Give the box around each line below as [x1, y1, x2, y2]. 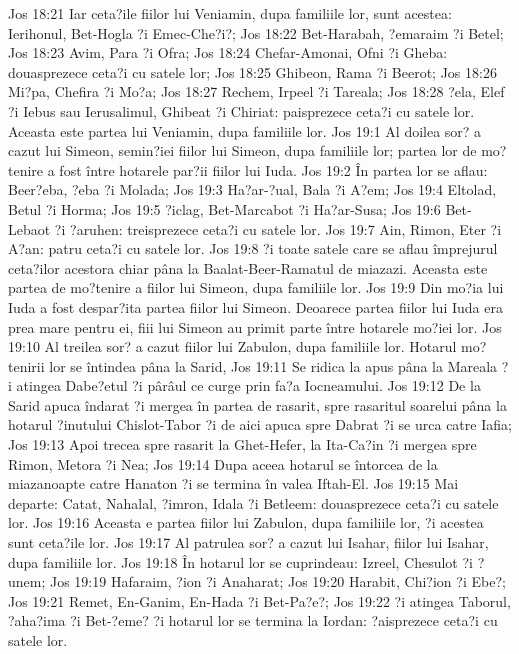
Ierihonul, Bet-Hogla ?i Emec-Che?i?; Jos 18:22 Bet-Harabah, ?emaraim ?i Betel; [8, 22, 504, 43]
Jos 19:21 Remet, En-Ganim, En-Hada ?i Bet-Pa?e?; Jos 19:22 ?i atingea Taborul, [8, 590, 511, 611]
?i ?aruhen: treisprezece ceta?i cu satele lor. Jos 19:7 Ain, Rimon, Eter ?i [54, 218, 502, 239]
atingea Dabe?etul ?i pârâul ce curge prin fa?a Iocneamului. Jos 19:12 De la [16, 375, 481, 396]
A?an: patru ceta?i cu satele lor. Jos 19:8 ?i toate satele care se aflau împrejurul [8, 238, 498, 259]
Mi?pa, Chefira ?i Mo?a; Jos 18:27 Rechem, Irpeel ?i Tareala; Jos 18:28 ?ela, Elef [8, 81, 505, 102]
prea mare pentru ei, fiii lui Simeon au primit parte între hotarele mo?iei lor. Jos [8, 316, 502, 337]
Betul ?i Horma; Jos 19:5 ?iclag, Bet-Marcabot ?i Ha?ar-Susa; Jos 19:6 [8, 198, 441, 219]
